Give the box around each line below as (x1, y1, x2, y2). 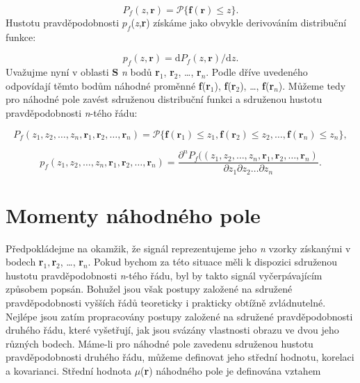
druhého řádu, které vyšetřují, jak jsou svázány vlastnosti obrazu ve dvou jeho (6, 323, 339, 337)
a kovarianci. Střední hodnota (6, 364, 131, 378)
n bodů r (121, 65, 160, 79)
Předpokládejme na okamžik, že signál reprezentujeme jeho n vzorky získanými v (6, 241, 351, 255)
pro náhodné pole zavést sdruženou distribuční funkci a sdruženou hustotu (6, 92, 322, 106)
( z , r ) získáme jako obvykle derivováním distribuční (131, 15, 347, 29)
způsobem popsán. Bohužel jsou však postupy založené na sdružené (6, 282, 293, 296)
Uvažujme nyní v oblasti (6, 65, 109, 79)
